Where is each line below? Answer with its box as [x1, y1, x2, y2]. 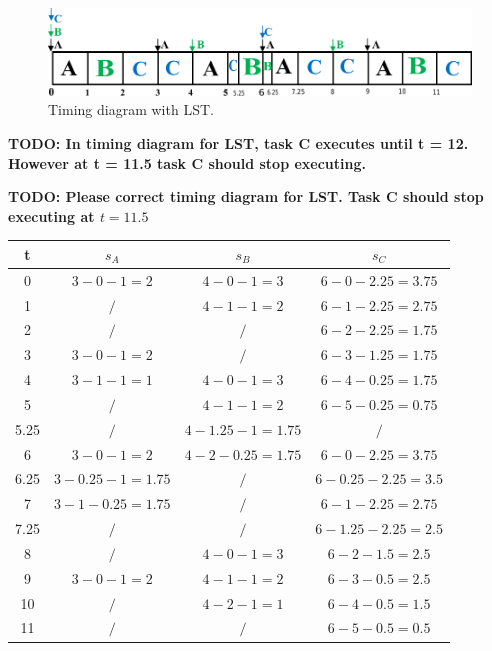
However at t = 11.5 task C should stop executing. [8, 152, 366, 173]
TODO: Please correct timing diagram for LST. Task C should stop [8, 186, 484, 207]
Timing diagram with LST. [48, 99, 214, 120]
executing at [8, 205, 95, 226]
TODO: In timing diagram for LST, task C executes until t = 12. [8, 132, 469, 153]
